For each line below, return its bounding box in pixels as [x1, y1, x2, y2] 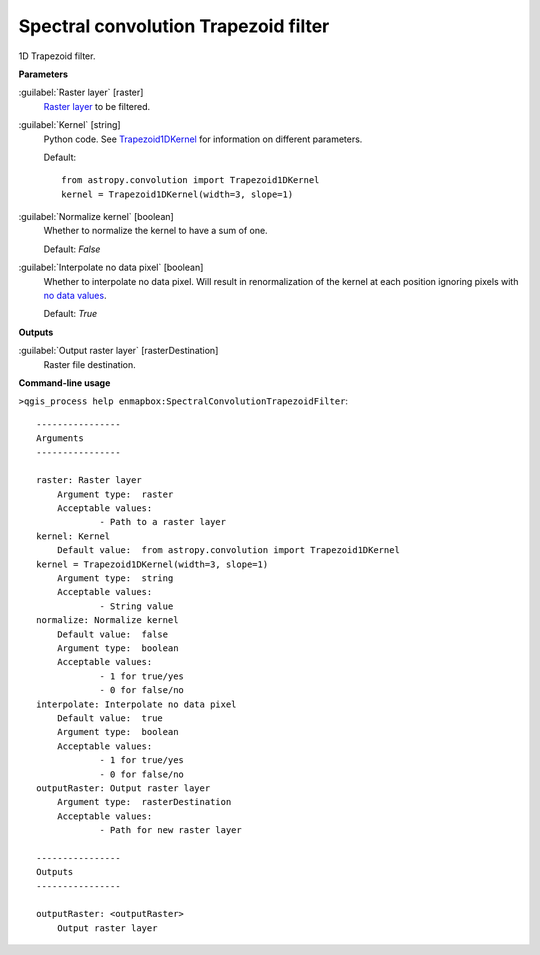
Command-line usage [18, 376, 111, 389]
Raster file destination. [43, 358, 136, 370]
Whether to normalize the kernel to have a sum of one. [43, 225, 269, 237]
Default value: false [56, 628, 169, 640]
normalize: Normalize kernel [36, 615, 179, 626]
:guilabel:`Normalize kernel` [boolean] [18, 211, 174, 223]
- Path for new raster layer [99, 825, 242, 836]
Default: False [43, 243, 101, 255]
